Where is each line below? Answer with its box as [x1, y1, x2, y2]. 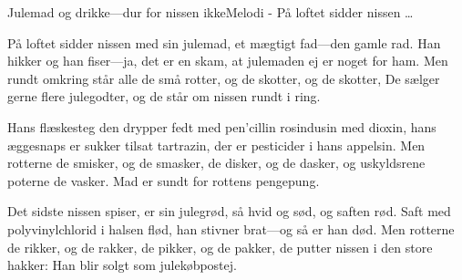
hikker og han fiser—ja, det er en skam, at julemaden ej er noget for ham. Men [7, 51, 448, 70]
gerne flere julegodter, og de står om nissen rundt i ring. [7, 87, 321, 106]
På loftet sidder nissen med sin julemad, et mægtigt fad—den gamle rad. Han [7, 33, 441, 52]
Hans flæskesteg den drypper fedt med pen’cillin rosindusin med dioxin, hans [7, 117, 436, 136]
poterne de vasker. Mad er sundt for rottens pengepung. [7, 171, 320, 190]
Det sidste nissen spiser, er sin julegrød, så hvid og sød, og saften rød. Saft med [7, 202, 451, 221]
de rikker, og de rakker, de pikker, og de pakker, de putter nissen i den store [7, 237, 433, 256]
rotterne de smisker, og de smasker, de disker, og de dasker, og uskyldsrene [7, 153, 426, 172]
